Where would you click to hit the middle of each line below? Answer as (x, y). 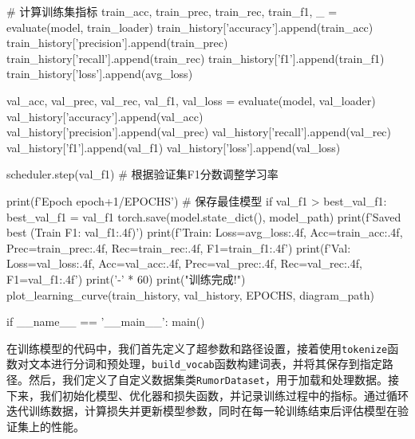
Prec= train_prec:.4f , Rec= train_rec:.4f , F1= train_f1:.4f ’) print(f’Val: (179, 247)
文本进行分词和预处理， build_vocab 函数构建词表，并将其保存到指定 (205, 364)
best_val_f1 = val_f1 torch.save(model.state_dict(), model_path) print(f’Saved (204, 216)
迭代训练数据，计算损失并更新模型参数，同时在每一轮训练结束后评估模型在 (202, 411)
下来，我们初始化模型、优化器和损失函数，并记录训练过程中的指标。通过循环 (207, 395)
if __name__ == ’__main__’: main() (106, 321)
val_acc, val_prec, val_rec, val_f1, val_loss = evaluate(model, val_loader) (191, 100)
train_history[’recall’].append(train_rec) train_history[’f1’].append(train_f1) (196, 58)
